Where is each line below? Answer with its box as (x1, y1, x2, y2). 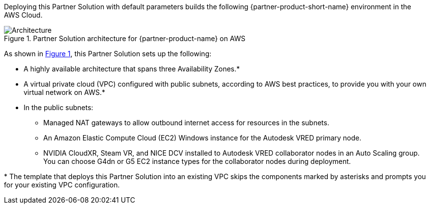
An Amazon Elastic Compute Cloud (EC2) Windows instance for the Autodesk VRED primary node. (43, 134, 362, 142)
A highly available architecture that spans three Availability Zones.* (24, 65, 240, 73)
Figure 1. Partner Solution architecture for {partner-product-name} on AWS (4, 34, 246, 43)
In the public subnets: (24, 103, 93, 112)
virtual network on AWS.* (24, 88, 106, 96)
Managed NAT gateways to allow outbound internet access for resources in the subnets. (43, 118, 329, 127)
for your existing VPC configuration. (4, 181, 120, 189)
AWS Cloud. (4, 11, 43, 19)
